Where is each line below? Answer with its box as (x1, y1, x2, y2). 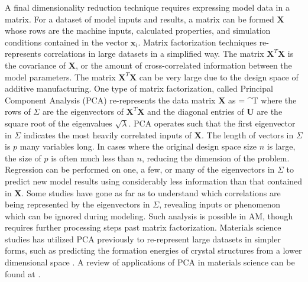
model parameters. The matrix (5, 70, 116, 83)
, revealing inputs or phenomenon (159, 198, 280, 210)
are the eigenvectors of (42, 105, 124, 118)
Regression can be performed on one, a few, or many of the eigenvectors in (5, 163, 275, 176)
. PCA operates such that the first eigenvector (128, 116, 296, 129)
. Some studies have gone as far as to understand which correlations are (21, 186, 281, 199)
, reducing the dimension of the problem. (141, 151, 290, 164)
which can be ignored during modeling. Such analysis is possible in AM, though (5, 209, 293, 222)
